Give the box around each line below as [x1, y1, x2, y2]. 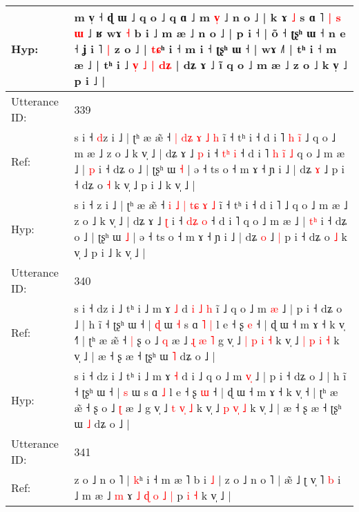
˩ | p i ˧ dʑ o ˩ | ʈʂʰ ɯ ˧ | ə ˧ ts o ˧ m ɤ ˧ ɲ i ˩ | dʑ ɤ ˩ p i [74, 161, 345, 177]
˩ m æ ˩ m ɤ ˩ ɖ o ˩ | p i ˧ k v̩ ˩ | [74, 487, 231, 503]
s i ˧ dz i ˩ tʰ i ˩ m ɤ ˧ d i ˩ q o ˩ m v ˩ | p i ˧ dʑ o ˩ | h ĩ [74, 368, 347, 384]
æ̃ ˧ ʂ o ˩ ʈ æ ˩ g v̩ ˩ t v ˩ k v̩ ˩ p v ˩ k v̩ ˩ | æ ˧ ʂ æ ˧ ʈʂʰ [74, 400, 342, 415]
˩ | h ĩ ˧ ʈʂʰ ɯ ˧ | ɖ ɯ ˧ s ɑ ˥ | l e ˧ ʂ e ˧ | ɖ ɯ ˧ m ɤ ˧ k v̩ [74, 316, 345, 332]
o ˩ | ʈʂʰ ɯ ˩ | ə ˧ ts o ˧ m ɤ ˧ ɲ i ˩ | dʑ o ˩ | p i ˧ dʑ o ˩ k [74, 228, 348, 244]
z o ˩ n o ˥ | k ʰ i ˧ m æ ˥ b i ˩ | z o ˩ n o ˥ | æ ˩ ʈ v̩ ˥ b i [74, 471, 341, 487]
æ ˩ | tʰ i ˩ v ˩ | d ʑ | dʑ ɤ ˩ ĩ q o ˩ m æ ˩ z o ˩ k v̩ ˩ [74, 57, 347, 72]
